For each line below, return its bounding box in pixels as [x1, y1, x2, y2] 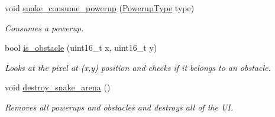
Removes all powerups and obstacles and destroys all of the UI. [5, 100, 234, 113]
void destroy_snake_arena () [5, 81, 111, 93]
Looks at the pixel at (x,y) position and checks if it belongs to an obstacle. [5, 61, 271, 73]
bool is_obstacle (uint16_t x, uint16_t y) [5, 41, 157, 54]
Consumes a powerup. [5, 21, 84, 34]
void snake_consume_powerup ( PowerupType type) [5, 2, 195, 14]
